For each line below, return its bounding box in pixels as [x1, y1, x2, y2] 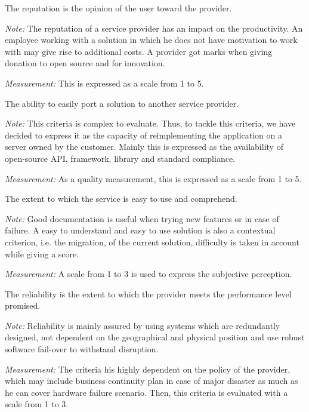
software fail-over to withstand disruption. [5, 343, 159, 355]
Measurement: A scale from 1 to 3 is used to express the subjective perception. [5, 268, 292, 280]
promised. [5, 299, 41, 312]
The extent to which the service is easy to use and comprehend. [5, 192, 237, 205]
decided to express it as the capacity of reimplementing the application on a [5, 128, 283, 141]
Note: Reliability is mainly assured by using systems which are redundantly [5, 319, 280, 331]
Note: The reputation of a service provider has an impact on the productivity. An [5, 21, 303, 34]
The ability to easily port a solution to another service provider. [5, 97, 239, 109]
